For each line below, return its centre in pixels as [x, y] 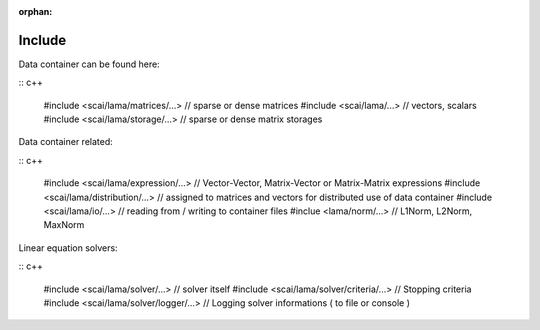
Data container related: [66, 142]
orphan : [35, 11]
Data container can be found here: [89, 64]
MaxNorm [64, 225]
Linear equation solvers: [68, 247]
